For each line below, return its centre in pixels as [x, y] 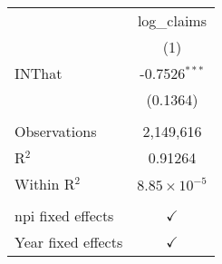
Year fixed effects [69, 242]
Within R [45, 184]
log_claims [172, 20]
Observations [56, 131]
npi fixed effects [64, 215]
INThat [39, 73]
